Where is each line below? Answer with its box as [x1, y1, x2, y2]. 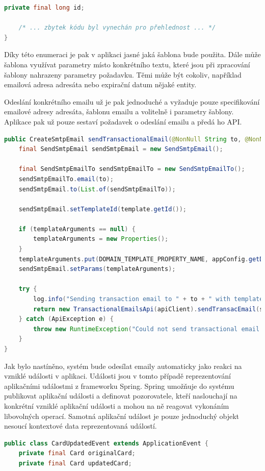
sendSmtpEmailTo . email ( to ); [18, 175, 114, 183]
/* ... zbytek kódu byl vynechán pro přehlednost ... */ [18, 24, 216, 32]
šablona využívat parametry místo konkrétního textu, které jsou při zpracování [4, 59, 250, 69]
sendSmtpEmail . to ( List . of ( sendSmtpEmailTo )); [18, 185, 176, 193]
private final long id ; [4, 4, 85, 11]
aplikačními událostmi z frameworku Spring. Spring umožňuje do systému [4, 380, 234, 391]
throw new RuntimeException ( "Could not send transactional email [33, 325, 260, 333]
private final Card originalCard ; [18, 450, 136, 457]
